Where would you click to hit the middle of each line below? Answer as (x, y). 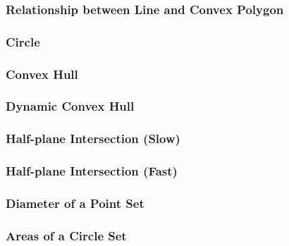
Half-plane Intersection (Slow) (93, 139)
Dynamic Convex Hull (70, 106)
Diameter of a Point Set (75, 203)
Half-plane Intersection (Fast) (92, 171)
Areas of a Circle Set (66, 235)
